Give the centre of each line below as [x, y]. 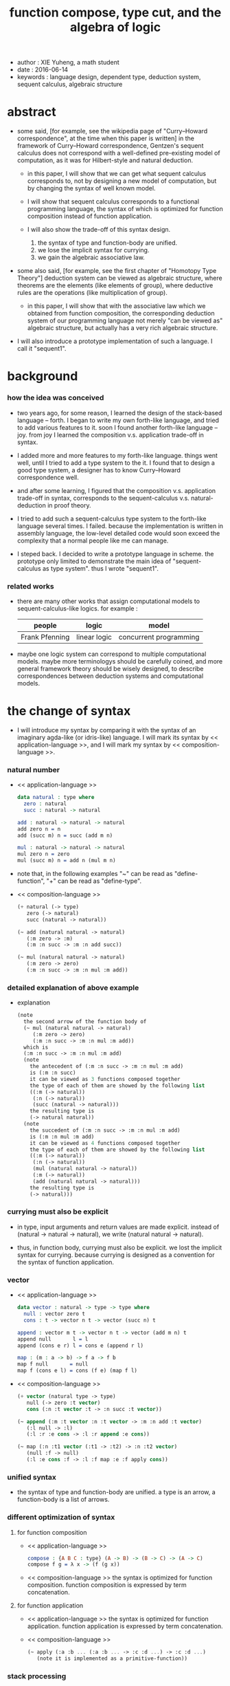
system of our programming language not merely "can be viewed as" [125, 320]
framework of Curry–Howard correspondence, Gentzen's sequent [110, 146]
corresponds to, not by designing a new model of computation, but [122, 181]
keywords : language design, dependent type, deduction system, [109, 77]
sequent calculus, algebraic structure [70, 85]
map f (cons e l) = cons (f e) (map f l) [77, 1371]
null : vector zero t [55, 1314]
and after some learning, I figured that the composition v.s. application [116, 490]
